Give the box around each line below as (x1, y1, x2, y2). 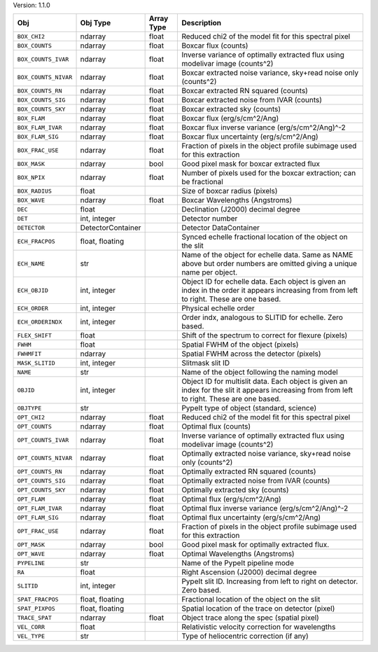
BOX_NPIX (17, 174, 45, 181)
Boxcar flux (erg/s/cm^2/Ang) (181, 113, 279, 123)
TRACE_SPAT (17, 613, 52, 621)
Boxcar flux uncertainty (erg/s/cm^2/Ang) (181, 132, 318, 141)
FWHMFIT (17, 350, 42, 357)
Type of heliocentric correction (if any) (181, 631, 309, 641)
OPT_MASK (17, 541, 45, 548)
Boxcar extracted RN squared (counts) (181, 86, 308, 96)
